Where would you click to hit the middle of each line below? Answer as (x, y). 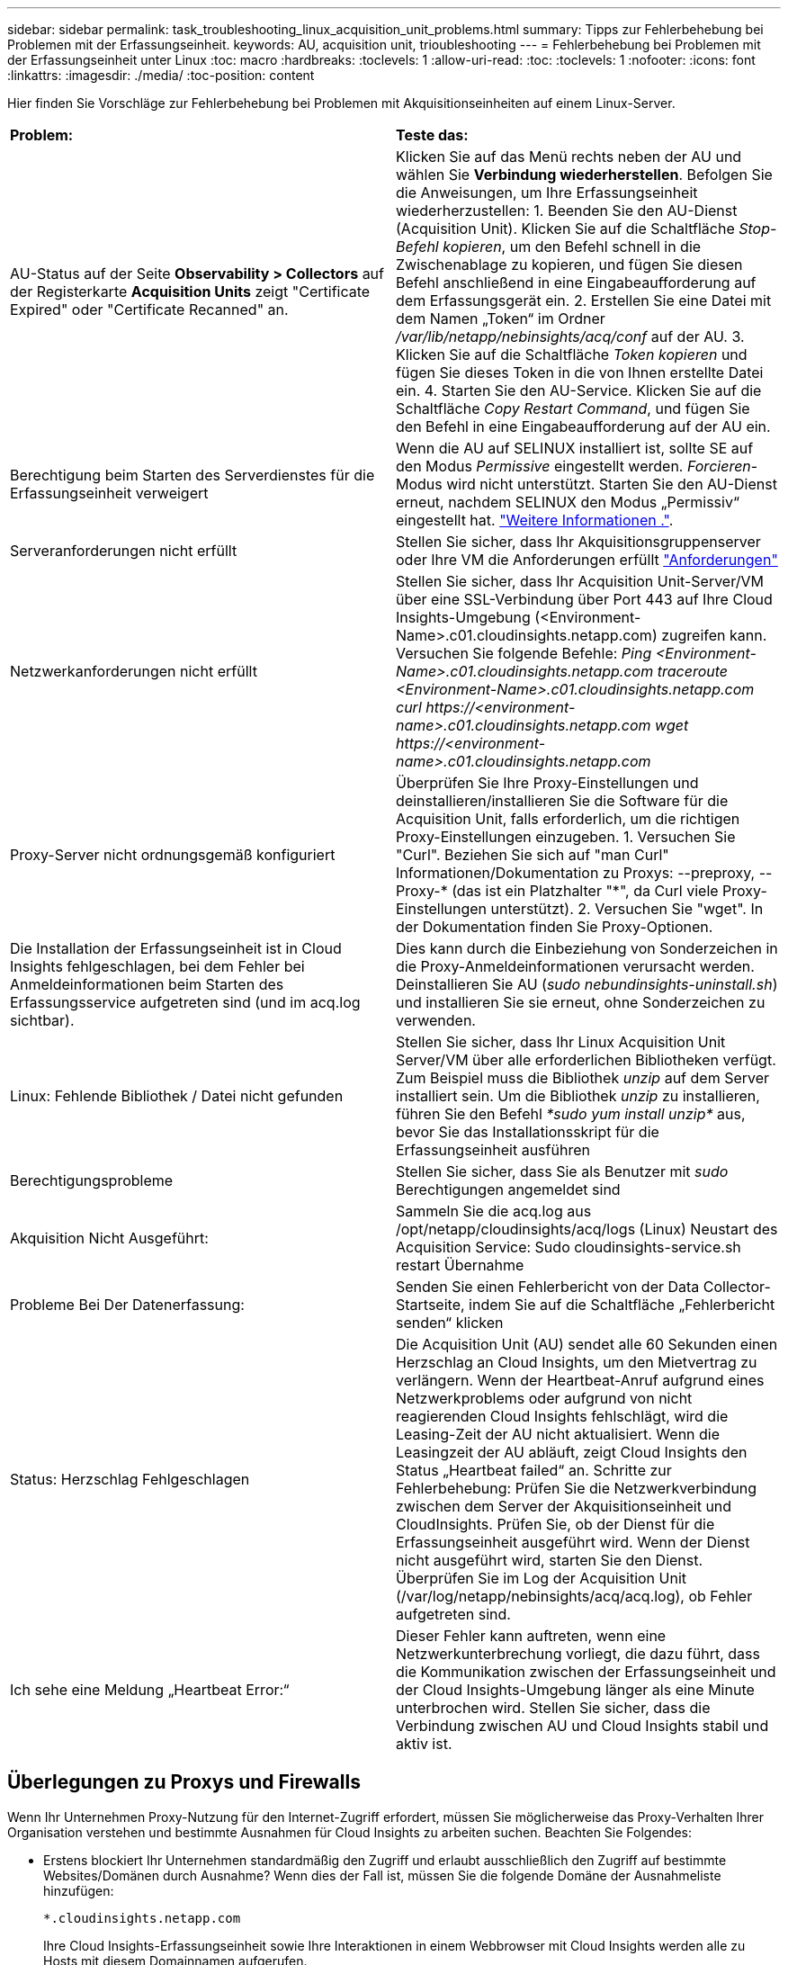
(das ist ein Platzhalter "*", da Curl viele (585, 891)
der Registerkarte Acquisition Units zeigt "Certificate (190, 292)
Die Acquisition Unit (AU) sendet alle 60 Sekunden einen (587, 1344)
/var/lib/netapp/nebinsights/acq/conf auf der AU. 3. (570, 336)
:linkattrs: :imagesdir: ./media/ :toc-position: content (161, 75)
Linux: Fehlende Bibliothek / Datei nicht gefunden (177, 1096)
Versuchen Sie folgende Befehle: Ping (524, 653)
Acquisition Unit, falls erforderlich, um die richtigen (568, 819)
